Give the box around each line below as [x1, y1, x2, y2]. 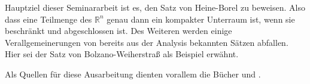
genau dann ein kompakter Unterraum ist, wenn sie [107, 13, 295, 25]
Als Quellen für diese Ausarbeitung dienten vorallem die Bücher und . [5, 67, 261, 80]
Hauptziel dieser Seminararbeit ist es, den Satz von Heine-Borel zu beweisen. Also [5, 1, 305, 13]
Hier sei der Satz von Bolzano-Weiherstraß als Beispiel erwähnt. [5, 48, 239, 60]
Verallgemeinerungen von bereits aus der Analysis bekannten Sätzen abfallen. [5, 36, 288, 48]
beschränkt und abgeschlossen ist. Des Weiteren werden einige [5, 24, 232, 37]
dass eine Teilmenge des [5, 13, 92, 25]
